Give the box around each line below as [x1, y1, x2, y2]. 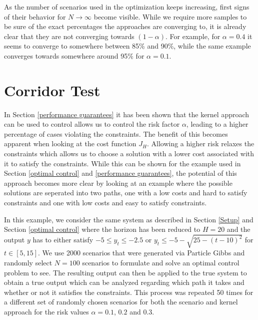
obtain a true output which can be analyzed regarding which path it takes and [4, 277, 244, 287]
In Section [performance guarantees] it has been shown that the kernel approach [4, 109, 249, 119]
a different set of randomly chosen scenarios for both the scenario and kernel [4, 296, 238, 307]
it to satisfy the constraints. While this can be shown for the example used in [4, 158, 241, 168]
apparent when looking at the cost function [4, 138, 136, 149]
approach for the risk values [4, 306, 89, 316]
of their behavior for [4, 11, 66, 22]
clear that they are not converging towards [4, 31, 134, 41]
